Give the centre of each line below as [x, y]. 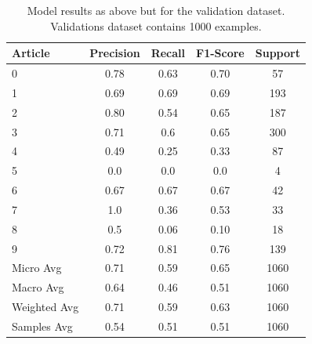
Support [278, 53]
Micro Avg [37, 268]
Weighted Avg [45, 307]
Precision [115, 53]
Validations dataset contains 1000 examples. [156, 25]
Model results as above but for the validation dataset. [156, 10]
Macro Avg [38, 287]
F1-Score [220, 53]
